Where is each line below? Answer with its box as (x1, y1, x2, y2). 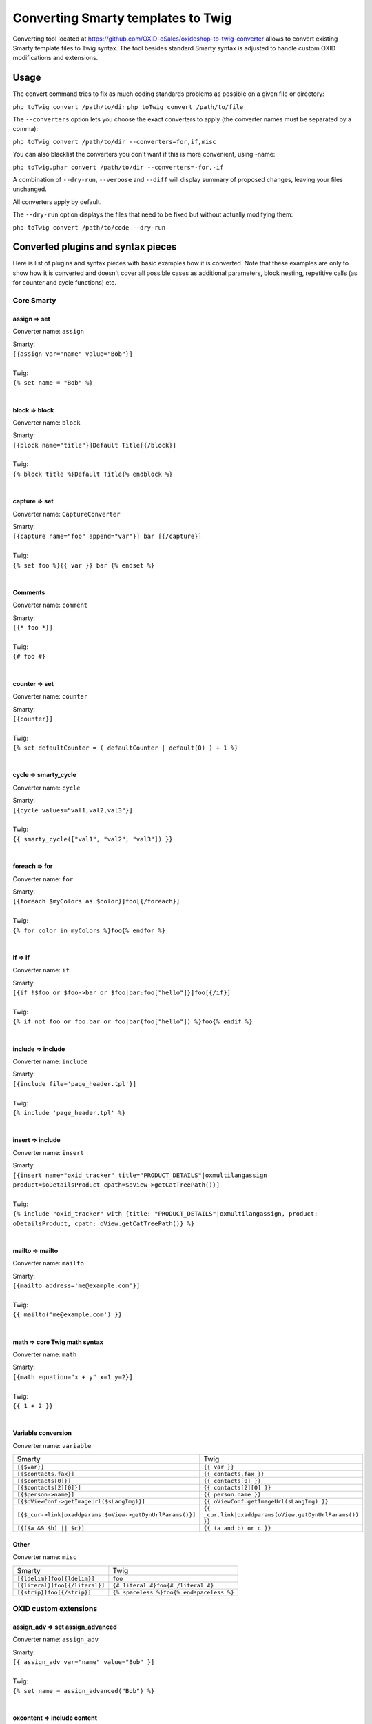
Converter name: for (12, 874, 74, 883)
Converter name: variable (12, 1441, 92, 1450)
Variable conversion (12, 1429, 72, 1437)
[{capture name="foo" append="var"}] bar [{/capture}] (12, 532, 203, 541)
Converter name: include (12, 1057, 88, 1065)
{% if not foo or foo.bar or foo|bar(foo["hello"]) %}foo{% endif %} (12, 1018, 253, 1025)
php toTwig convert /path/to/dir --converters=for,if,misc (12, 138, 217, 146)
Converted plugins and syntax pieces (12, 241, 177, 253)
